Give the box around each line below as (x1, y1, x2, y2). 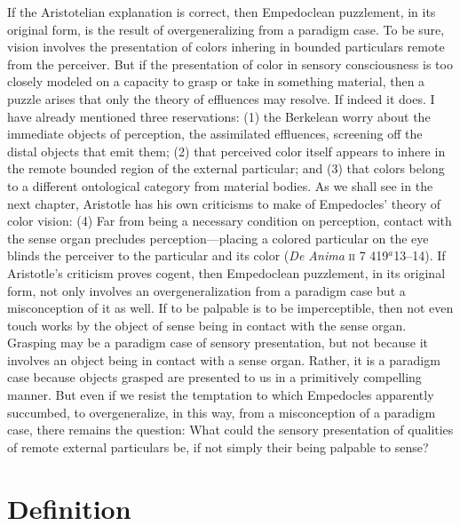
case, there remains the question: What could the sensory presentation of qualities (7, 420, 454, 439)
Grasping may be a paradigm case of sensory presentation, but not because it (7, 333, 428, 352)
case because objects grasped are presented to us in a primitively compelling (7, 368, 422, 387)
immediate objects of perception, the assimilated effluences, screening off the (7, 124, 423, 143)
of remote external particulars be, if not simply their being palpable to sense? (7, 437, 429, 456)
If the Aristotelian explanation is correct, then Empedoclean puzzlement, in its (7, 3, 436, 20)
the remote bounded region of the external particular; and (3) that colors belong (7, 159, 445, 178)
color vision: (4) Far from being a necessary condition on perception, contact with (7, 211, 452, 230)
